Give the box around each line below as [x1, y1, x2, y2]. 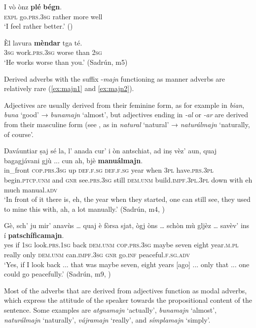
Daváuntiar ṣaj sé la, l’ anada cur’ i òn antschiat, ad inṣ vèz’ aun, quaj [4, 145, 217, 156]
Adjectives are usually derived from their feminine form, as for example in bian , [4, 99, 245, 110]
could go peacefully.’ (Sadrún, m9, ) [4, 269, 111, 279]
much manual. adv [4, 184, 58, 194]
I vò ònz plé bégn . [4, 1, 62, 11]
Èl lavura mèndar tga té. [4, 37, 82, 47]
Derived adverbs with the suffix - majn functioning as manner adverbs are [4, 73, 225, 84]
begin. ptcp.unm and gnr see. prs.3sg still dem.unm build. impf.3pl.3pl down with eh [4, 174, 253, 185]
